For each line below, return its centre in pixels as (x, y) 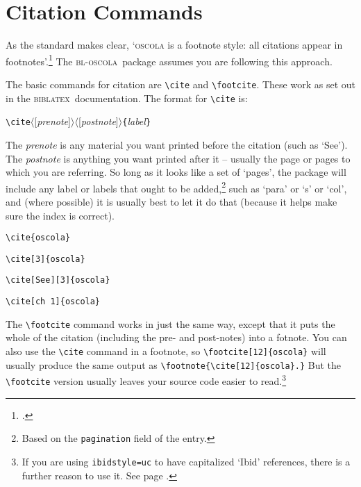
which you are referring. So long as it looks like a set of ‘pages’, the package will (176, 172)
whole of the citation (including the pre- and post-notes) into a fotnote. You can (176, 337)
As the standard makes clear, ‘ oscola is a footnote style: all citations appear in (174, 45)
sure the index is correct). (60, 215)
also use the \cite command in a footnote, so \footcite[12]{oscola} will (166, 351)
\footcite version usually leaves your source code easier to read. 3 (146, 380)
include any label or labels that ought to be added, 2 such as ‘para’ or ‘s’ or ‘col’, (176, 187)
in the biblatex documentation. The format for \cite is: (127, 98)
